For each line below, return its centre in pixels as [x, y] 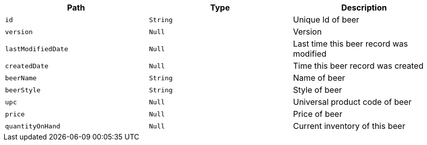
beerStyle [23, 90]
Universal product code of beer [352, 102]
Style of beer [317, 90]
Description [364, 8]
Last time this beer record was [350, 44]
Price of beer [317, 114]
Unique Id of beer [326, 20]
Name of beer [319, 78]
